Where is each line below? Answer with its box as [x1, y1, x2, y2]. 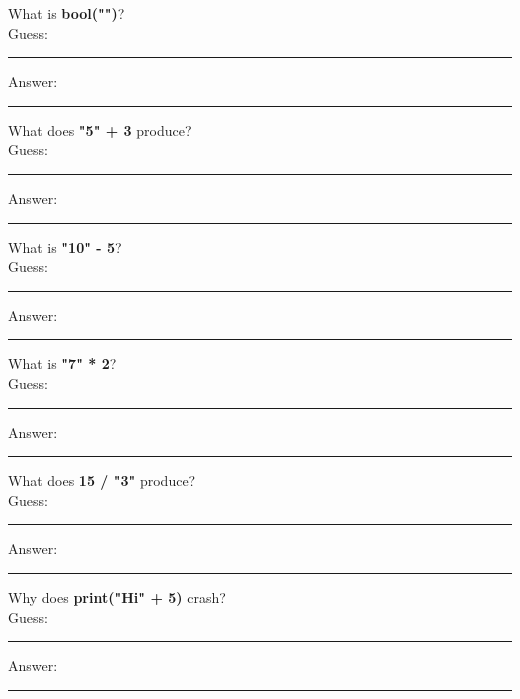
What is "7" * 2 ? [8, 353, 117, 374]
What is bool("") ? [8, 3, 125, 23]
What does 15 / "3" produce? [8, 470, 196, 491]
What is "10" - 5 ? [8, 236, 122, 257]
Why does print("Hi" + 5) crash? [8, 586, 226, 607]
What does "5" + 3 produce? [8, 119, 192, 140]
